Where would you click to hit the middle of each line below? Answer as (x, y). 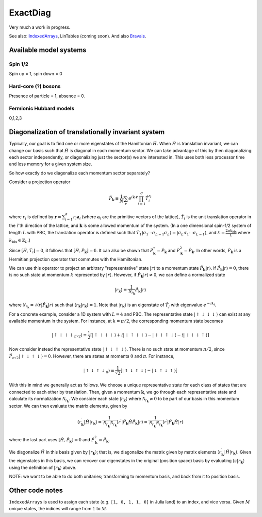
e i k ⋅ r (133, 198)
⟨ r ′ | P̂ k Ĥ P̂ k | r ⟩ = (132, 422)
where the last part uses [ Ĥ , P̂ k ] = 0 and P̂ (52, 440)
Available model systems (48, 50)
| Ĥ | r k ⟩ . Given (238, 453)
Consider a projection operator (40, 182)
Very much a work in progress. (40, 27)
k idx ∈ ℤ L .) (20, 241)
